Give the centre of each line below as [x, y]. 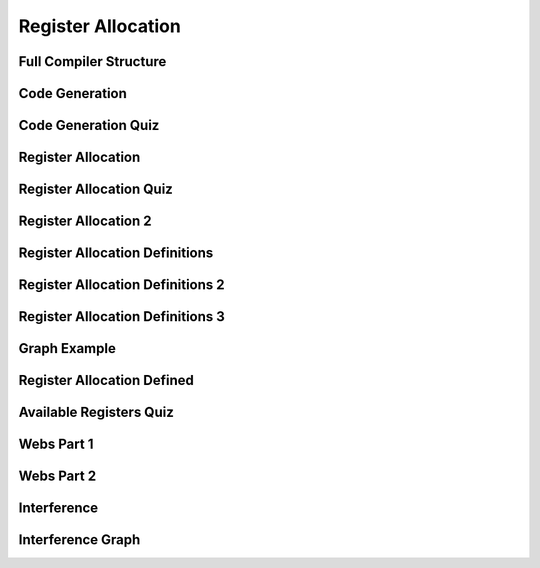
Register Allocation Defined [106, 380]
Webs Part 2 [57, 476]
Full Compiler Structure [92, 61]
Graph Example [67, 348]
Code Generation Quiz [89, 125]
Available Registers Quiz [96, 412]
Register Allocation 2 [85, 221]
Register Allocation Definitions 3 [121, 316]
